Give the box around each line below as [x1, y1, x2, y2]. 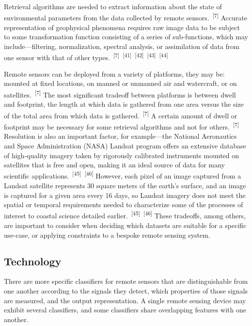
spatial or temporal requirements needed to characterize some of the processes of [4, 199, 243, 210]
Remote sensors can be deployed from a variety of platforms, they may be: [4, 68, 225, 79]
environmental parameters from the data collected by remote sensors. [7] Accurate [4, 11, 248, 23]
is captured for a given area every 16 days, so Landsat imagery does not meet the [4, 190, 246, 200]
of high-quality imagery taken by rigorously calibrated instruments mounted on [4, 150, 239, 160]
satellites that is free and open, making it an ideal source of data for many [4, 160, 225, 170]
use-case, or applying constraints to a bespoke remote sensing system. [4, 229, 210, 240]
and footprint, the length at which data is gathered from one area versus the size [4, 99, 244, 109]
